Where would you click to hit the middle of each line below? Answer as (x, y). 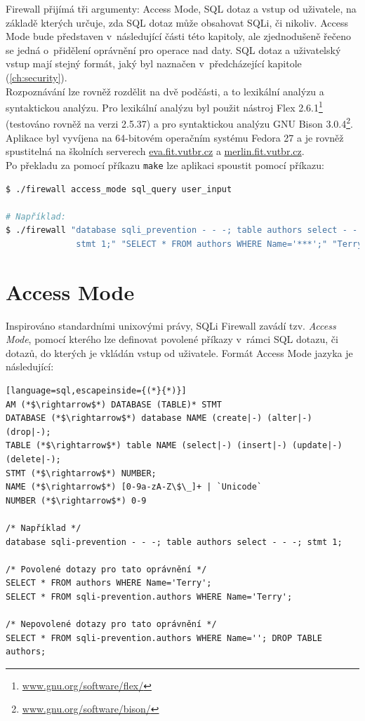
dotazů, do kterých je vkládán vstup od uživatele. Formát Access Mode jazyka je (179, 352)
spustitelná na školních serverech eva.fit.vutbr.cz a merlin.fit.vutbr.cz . (155, 151)
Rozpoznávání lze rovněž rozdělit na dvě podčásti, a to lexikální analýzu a (165, 91)
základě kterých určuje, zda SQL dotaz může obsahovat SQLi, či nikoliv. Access (177, 22)
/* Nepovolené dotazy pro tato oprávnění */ (111, 625)
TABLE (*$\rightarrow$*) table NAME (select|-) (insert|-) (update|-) (174, 446)
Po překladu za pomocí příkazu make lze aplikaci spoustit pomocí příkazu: (165, 164)
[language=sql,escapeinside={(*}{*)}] (96, 390)
